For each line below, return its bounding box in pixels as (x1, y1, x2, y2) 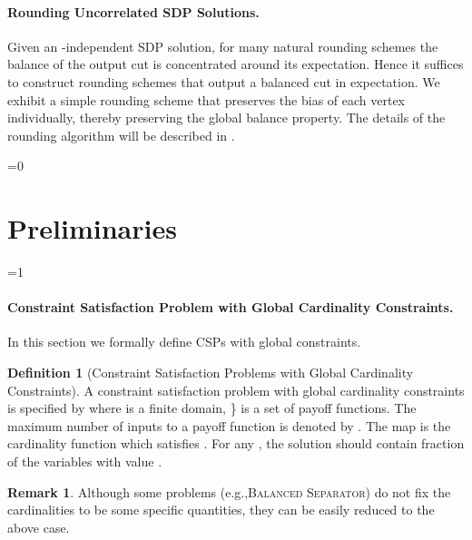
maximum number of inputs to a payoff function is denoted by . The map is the (7, 416, 451, 435)
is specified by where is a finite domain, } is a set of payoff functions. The (7, 398, 417, 417)
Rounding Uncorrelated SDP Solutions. (7, 2, 260, 21)
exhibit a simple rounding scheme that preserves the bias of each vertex (7, 90, 406, 109)
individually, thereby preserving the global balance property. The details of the (7, 108, 446, 127)
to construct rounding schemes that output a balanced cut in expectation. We (7, 72, 440, 91)
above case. (7, 517, 70, 536)
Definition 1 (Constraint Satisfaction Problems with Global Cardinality (7, 363, 414, 382)
